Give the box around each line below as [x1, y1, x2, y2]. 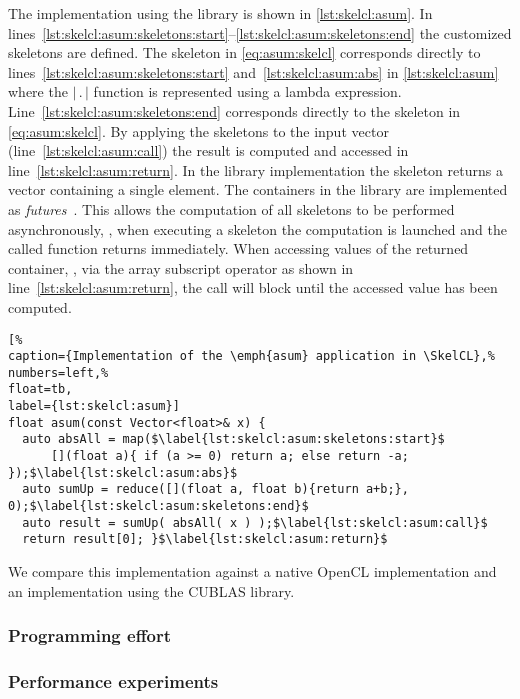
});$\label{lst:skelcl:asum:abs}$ [8, 465, 238, 480]
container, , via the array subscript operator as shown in [8, 257, 354, 278]
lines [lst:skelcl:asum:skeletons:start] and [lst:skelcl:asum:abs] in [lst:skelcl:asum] [8, 61, 499, 82]
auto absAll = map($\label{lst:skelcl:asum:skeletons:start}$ [22, 432, 445, 447]
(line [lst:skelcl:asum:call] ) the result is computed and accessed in [8, 140, 409, 161]
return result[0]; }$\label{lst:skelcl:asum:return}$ [22, 532, 388, 547]
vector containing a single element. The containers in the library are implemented [8, 179, 508, 200]
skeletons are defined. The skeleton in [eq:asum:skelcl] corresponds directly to [8, 42, 481, 63]
